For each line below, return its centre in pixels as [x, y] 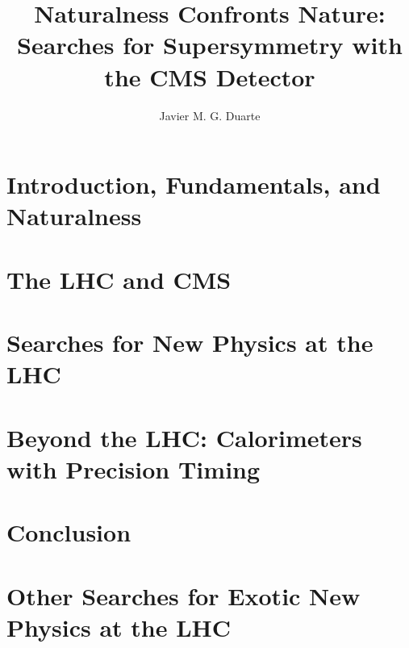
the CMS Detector [210, 76]
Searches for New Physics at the [190, 343]
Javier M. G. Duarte [210, 115]
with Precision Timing [134, 468]
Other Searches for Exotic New [184, 595]
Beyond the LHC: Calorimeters [184, 437]
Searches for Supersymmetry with [210, 45]
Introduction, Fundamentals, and [194, 184]
